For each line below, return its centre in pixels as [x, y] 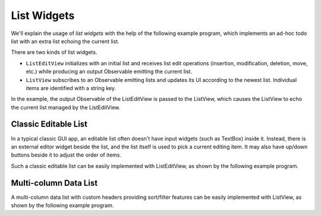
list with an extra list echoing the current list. [65, 41]
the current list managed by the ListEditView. [66, 107]
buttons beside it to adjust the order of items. [66, 155]
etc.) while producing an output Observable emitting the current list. [109, 72]
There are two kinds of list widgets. [54, 52]
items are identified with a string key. [71, 88]
